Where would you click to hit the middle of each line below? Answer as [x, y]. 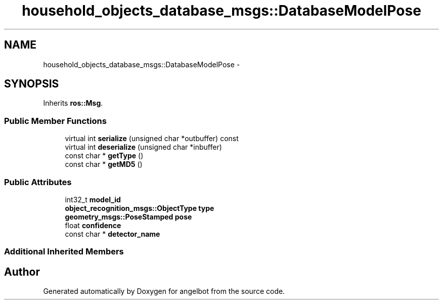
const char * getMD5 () [104, 164]
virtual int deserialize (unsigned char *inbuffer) [143, 147]
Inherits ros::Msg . [73, 103]
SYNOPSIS [32, 84]
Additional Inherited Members [64, 252]
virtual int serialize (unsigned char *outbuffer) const [152, 139]
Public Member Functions [55, 121]
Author [22, 272]
